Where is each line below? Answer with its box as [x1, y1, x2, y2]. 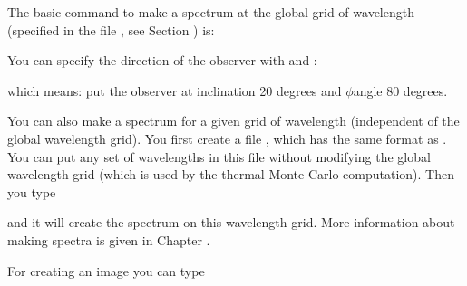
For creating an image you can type [7, 261, 205, 280]
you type [7, 182, 56, 201]
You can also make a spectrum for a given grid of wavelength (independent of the [7, 111, 460, 130]
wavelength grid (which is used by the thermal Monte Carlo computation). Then [7, 165, 454, 184]
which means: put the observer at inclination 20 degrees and [7, 81, 342, 100]
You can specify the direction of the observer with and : [7, 51, 317, 70]
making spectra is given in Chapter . [7, 230, 210, 249]
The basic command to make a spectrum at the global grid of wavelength [7, 3, 414, 21]
